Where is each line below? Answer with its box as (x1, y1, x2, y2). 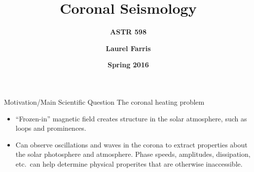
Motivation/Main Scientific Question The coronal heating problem (4, 96, 205, 107)
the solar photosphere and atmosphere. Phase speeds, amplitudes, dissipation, (15, 149, 251, 159)
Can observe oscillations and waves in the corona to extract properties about (15, 139, 248, 149)
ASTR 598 (110, 27, 146, 37)
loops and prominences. (15, 123, 86, 133)
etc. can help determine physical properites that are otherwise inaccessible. (15, 158, 243, 169)
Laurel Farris (106, 43, 151, 53)
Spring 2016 (108, 59, 149, 70)
